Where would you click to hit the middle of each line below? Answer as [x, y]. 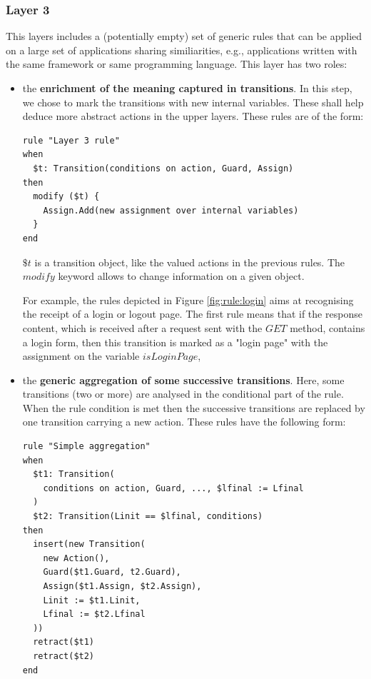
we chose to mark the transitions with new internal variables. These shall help [193, 102]
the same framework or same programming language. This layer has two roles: [177, 64]
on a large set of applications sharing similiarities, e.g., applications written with [182, 50]
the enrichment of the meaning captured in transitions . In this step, [187, 88]
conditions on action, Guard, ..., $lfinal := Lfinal [173, 488]
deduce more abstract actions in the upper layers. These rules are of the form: [193, 116]
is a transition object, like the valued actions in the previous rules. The [190, 262]
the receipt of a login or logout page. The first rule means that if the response [192, 314]
